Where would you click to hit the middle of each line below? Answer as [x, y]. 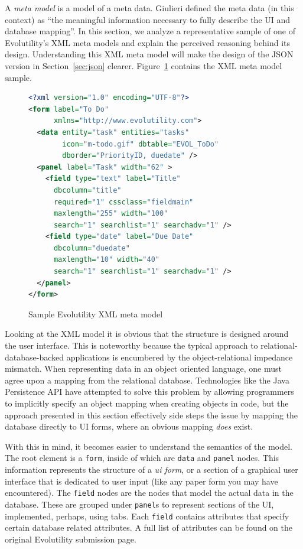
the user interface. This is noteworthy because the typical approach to [131, 345]
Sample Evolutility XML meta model [96, 314]
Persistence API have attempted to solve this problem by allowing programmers [149, 392]
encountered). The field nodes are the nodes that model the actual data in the [149, 493]
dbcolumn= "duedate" [92, 248]
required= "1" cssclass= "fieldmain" [123, 202]
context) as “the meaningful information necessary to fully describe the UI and [148, 19]
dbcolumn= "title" [87, 190]
